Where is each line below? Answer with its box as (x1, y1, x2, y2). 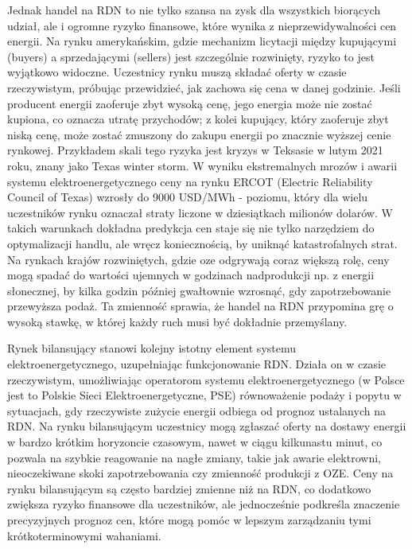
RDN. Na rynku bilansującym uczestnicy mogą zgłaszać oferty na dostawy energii (7, 418, 406, 434)
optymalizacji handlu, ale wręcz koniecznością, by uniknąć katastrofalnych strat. (7, 235, 398, 251)
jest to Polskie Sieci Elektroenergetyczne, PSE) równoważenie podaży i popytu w (7, 387, 402, 403)
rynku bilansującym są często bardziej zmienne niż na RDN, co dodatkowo (7, 480, 371, 496)
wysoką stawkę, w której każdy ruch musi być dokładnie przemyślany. (7, 313, 348, 329)
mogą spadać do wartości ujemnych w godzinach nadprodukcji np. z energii (7, 267, 375, 283)
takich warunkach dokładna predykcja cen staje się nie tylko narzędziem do (7, 220, 375, 236)
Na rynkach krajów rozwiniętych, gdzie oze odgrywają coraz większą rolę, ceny (7, 251, 390, 267)
